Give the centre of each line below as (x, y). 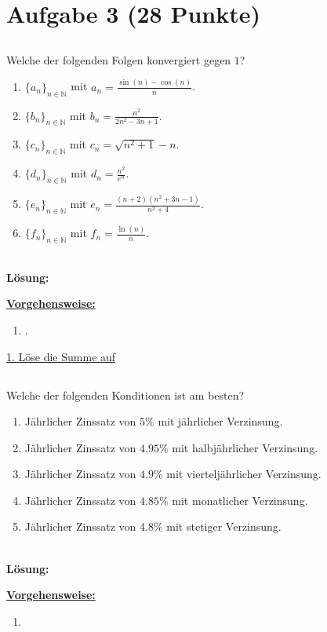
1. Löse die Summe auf (61, 356)
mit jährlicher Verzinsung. (220, 421)
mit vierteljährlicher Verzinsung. (244, 474)
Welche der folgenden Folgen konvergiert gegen (119, 59)
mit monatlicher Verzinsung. (240, 500)
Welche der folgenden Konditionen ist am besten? (125, 395)
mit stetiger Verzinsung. (224, 526)
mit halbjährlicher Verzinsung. (245, 447)
